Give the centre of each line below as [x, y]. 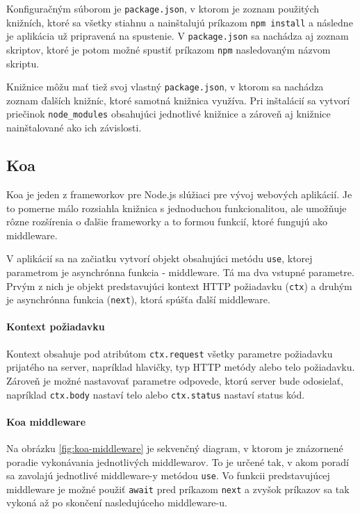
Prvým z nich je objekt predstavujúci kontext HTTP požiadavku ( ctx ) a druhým [179, 286]
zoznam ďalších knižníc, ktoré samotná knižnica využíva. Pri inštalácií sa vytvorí [178, 100]
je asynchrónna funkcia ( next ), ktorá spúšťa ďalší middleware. [138, 299]
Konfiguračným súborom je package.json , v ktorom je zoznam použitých [163, 8]
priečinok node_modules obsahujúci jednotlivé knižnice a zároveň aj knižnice [169, 114]
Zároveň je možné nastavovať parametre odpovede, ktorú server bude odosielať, [175, 380]
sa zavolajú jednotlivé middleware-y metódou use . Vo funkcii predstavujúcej [168, 475]
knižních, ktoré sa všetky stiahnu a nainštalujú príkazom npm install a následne [180, 22]
